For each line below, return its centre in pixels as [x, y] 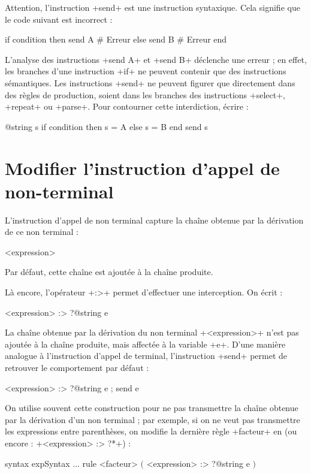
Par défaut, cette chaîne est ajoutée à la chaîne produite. [109, 272]
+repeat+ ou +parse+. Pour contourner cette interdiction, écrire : [127, 106]
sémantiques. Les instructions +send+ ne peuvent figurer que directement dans [150, 82]
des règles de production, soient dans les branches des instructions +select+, [145, 94]
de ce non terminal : [42, 232]
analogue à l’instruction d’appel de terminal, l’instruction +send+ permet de [146, 356]
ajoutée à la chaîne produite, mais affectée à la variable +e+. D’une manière [145, 344]
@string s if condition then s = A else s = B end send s [106, 126]
